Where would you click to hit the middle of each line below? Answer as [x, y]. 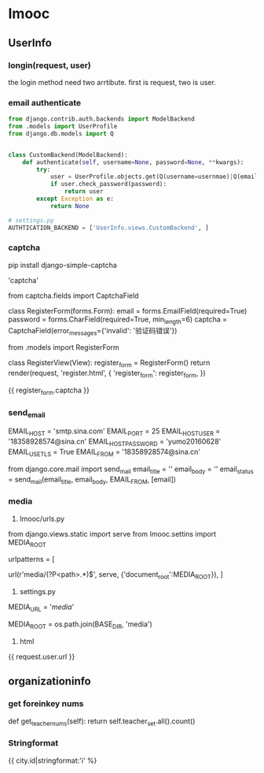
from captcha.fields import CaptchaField [73, 295]
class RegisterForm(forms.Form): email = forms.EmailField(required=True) [128, 310]
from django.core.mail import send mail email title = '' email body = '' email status [131, 470]
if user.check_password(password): [108, 184]
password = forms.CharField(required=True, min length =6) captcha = [118, 320]
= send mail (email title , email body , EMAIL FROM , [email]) [92, 480]
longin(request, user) [50, 65]
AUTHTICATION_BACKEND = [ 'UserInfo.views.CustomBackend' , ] [109, 228]
